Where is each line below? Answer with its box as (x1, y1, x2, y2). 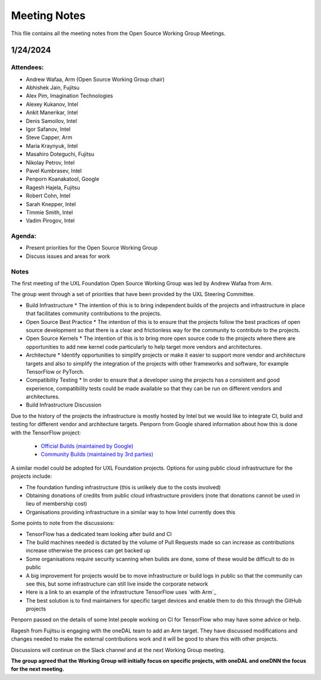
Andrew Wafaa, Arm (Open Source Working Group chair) (26, 75, 165, 83)
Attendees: (11, 63, 44, 71)
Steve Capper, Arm (26, 134, 73, 141)
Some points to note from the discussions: (11, 520, 115, 527)
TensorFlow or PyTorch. (26, 368, 84, 375)
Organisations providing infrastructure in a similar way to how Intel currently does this (26, 508, 236, 515)
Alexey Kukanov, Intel (26, 100, 78, 108)
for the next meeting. (11, 666, 65, 673)
